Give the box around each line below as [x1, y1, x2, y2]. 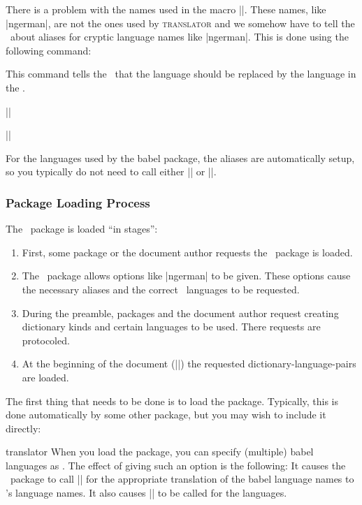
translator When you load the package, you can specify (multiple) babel [6, 444, 314, 459]
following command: [6, 43, 92, 57]
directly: [6, 420, 41, 435]
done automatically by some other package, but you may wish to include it [6, 407, 326, 422]
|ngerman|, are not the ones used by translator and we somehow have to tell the [6, 15, 355, 30]
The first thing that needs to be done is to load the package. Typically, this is [6, 393, 339, 408]
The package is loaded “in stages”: [6, 221, 158, 236]
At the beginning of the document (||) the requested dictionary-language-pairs [22, 356, 356, 371]
